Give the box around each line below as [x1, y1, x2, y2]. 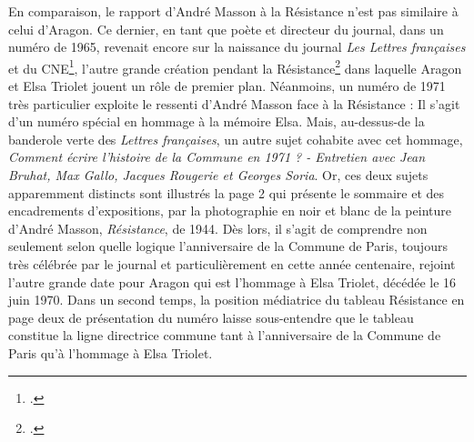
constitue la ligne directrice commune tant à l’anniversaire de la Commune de [8, 326, 441, 345]
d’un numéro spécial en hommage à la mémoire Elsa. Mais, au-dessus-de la [8, 112, 425, 131]
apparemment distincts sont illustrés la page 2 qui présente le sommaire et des [8, 183, 445, 202]
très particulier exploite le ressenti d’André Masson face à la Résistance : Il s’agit [8, 94, 460, 113]
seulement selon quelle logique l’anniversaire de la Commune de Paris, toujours [8, 236, 448, 256]
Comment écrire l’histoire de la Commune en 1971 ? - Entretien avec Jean [8, 147, 426, 166]
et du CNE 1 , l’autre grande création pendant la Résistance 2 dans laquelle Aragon [8, 55, 462, 77]
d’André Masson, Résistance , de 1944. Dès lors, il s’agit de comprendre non [8, 218, 428, 237]
